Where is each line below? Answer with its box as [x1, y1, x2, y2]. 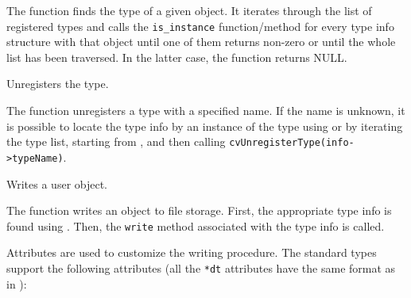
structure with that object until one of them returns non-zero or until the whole [6, 33, 396, 50]
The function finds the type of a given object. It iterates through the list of [6, 2, 372, 18]
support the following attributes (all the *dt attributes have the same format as [6, 259, 396, 276]
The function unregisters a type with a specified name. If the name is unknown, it [6, 102, 405, 119]
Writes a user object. [6, 175, 108, 192]
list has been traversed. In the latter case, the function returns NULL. [6, 48, 347, 65]
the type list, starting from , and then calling [6, 133, 226, 150]
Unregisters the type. [6, 75, 109, 92]
